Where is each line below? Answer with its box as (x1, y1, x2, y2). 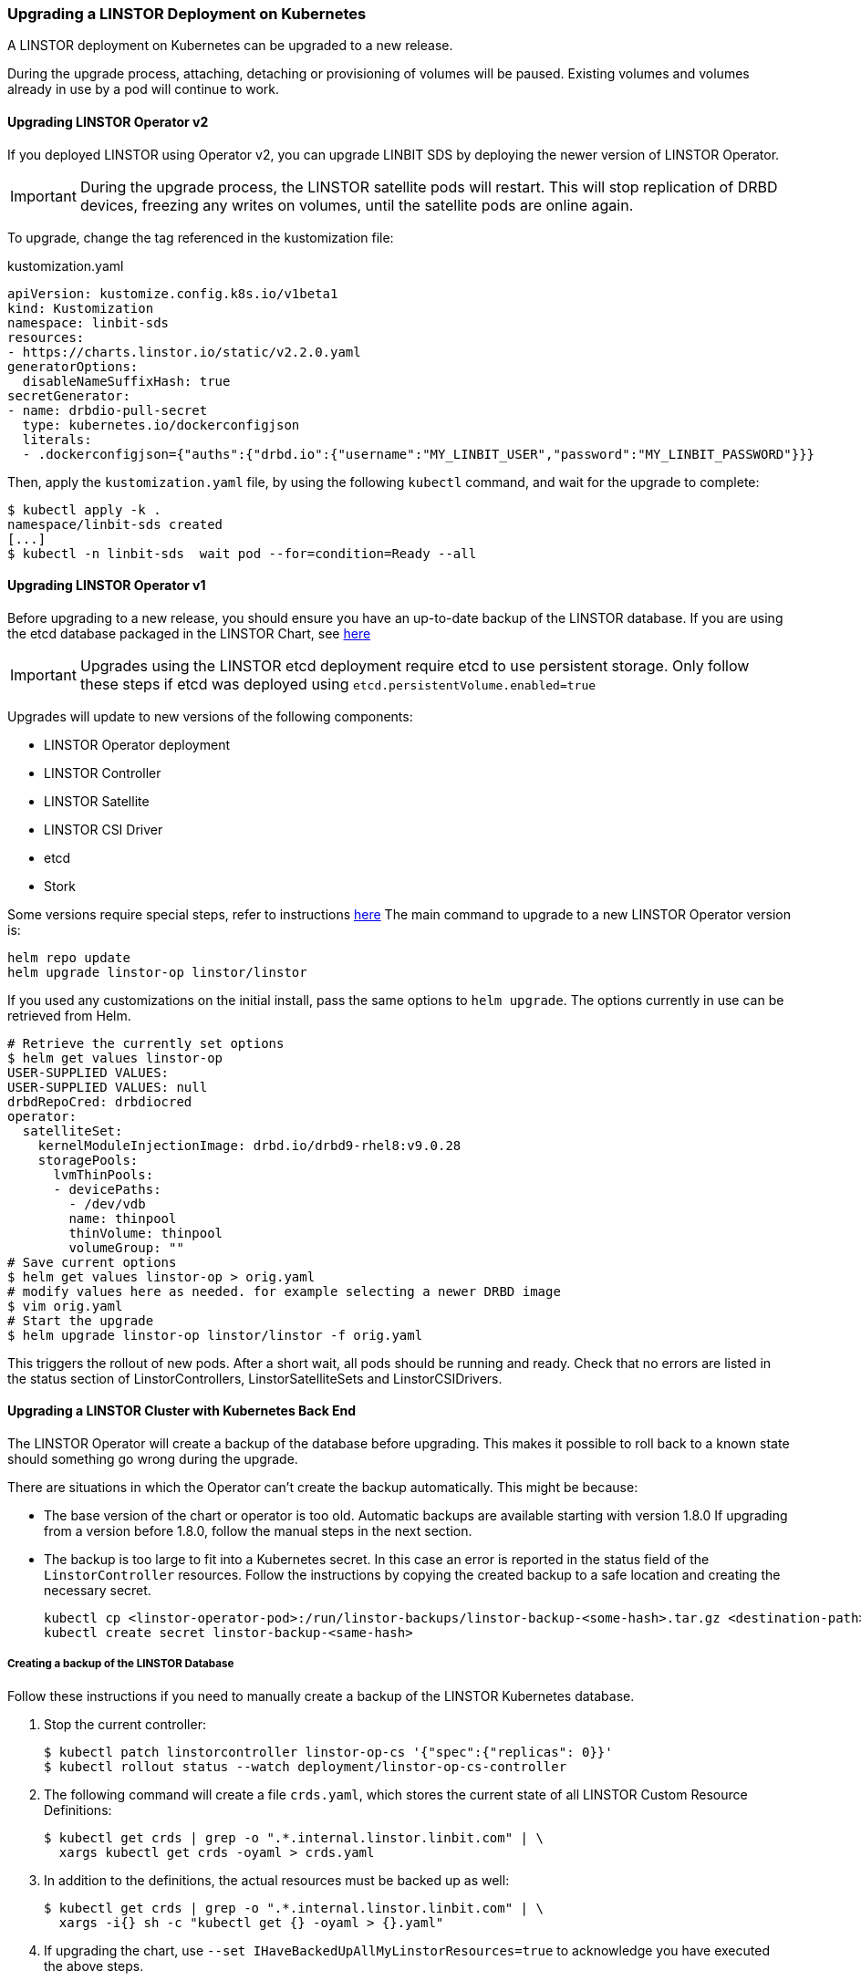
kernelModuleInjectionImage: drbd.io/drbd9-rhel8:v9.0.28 (37, 1137, 462, 1153)
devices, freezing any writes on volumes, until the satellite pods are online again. (79, 195, 634, 214)
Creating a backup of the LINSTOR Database (7, 1657, 234, 1671)
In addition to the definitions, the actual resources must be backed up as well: (44, 1872, 510, 1888)
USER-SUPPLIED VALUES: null (7, 1079, 208, 1094)
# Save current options (7, 1254, 177, 1270)
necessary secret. (44, 1582, 151, 1599)
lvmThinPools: (53, 1167, 154, 1182)
